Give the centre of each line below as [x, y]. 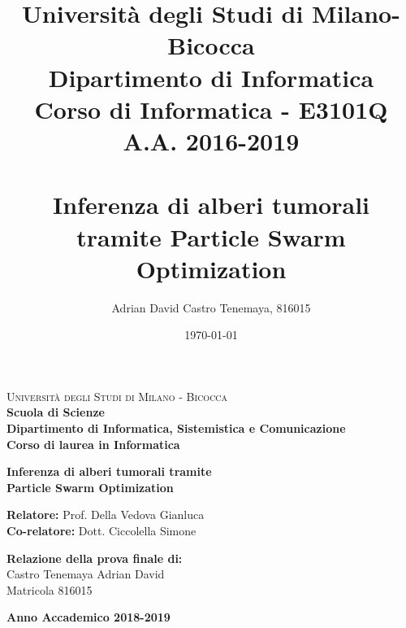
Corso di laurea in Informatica [93, 444]
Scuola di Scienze [56, 412]
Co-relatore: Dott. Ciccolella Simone [101, 530]
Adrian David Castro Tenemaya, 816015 [211, 307]
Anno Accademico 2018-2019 [89, 617]
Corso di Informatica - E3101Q [211, 109]
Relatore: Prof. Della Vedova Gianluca [106, 515]
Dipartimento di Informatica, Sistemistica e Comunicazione [176, 428]
